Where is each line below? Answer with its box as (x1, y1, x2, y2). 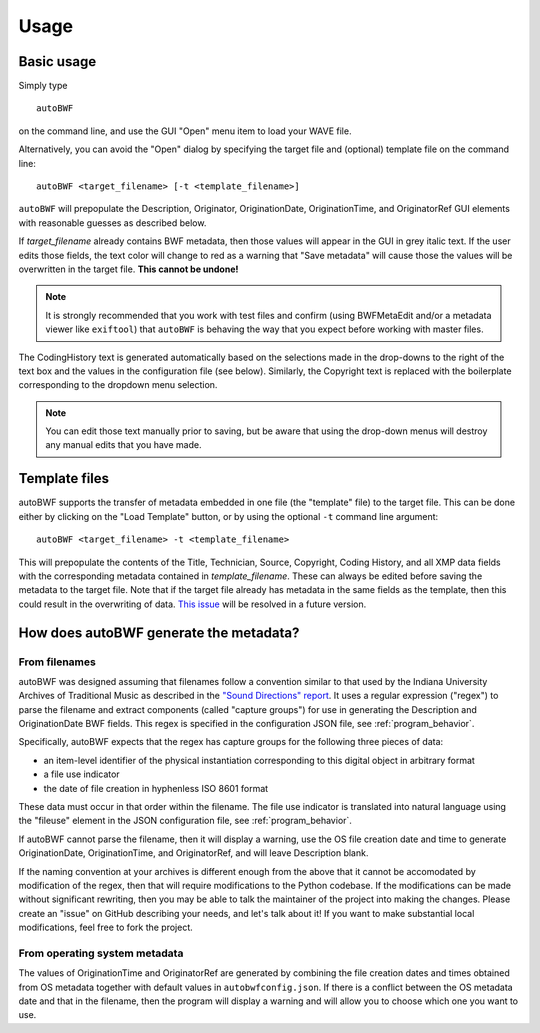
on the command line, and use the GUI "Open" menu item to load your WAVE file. (18, 125, 352, 137)
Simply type (18, 80, 68, 92)
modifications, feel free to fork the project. (18, 921, 194, 934)
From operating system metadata (18, 946, 184, 960)
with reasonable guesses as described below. (18, 216, 207, 229)
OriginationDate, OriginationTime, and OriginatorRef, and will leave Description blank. (18, 847, 369, 859)
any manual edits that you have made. (45, 439, 202, 451)
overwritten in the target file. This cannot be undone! (18, 263, 239, 275)
